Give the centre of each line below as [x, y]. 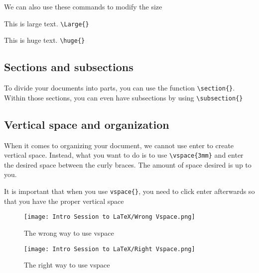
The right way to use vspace [67, 265]
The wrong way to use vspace [69, 232]
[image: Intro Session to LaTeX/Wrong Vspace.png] [110, 217]
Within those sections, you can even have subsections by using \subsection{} [124, 97]
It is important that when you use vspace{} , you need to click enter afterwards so [129, 191]
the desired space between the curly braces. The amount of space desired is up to [128, 164]
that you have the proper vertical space [64, 201]
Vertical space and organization [87, 124]
